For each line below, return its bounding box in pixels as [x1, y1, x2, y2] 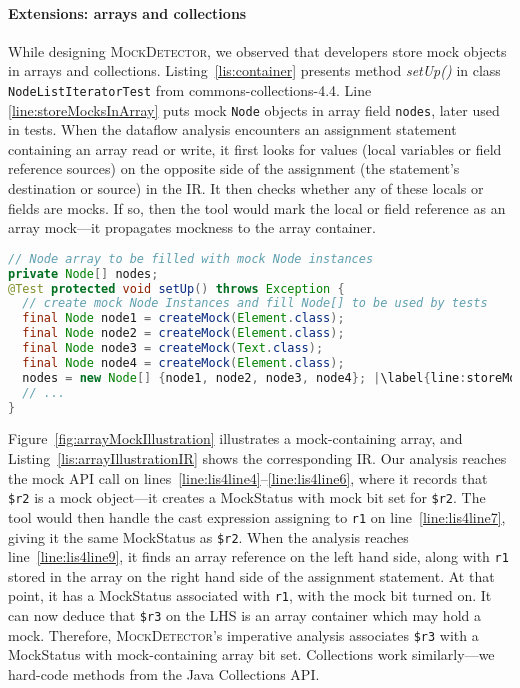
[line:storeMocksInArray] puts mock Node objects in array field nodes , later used [8, 99, 500, 120]
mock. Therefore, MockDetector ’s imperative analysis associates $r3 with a [8, 624, 479, 645]
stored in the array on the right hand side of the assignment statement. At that [8, 565, 495, 586]
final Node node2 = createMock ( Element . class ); [22, 326, 345, 341]
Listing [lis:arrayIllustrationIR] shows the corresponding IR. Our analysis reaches [8, 448, 507, 469]
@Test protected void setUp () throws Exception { [8, 281, 345, 296]
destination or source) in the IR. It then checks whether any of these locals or [8, 178, 484, 199]
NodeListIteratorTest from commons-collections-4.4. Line [8, 79, 372, 100]
